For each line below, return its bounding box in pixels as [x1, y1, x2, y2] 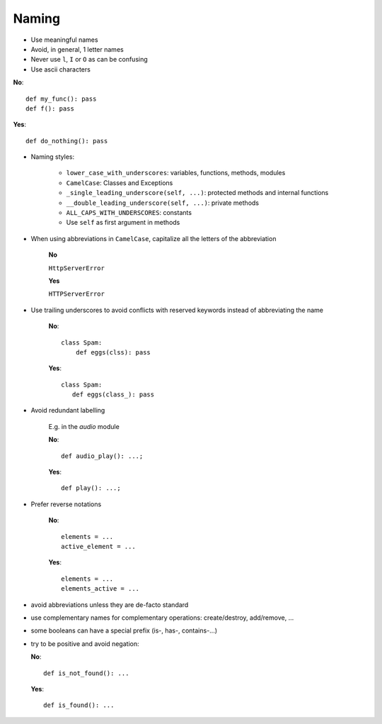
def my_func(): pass [25, 94, 97, 103]
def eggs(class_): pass [71, 391, 155, 399]
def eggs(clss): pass [75, 348, 151, 356]
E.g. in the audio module [48, 422, 120, 430]
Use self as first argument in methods [66, 218, 180, 227]
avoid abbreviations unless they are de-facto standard [30, 600, 189, 609]
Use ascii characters [30, 65, 91, 74]
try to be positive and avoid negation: [30, 639, 139, 648]
